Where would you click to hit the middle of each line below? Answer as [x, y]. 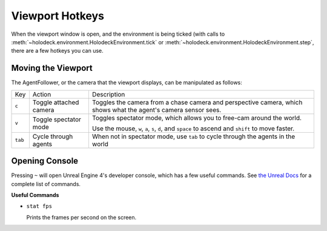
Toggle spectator [57, 119]
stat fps [39, 206]
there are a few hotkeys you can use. [58, 51]
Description [108, 94]
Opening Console [45, 161]
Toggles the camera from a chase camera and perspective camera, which [197, 102]
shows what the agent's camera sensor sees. [157, 110]
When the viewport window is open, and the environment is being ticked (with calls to [118, 34]
